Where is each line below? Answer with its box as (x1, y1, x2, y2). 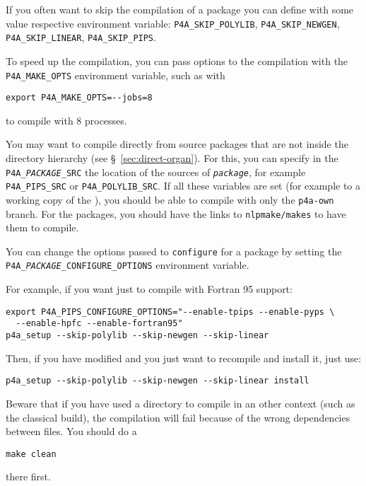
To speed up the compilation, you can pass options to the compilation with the (6, 53, 348, 68)
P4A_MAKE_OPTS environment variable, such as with (6, 67, 225, 82)
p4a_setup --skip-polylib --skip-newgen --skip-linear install (6, 376, 309, 386)
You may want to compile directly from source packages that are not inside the (6, 137, 348, 151)
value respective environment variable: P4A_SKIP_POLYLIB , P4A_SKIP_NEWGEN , (6, 16, 340, 30)
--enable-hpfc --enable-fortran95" (16, 318, 183, 329)
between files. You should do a (6, 424, 137, 439)
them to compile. (6, 220, 79, 235)
